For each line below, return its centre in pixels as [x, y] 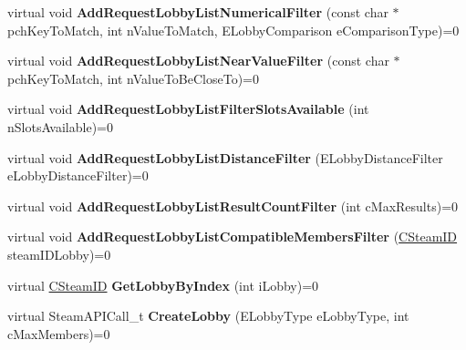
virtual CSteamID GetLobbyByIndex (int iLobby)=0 [163, 285]
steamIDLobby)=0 [59, 254]
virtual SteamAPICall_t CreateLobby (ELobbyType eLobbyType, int [208, 316]
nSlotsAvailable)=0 [60, 126]
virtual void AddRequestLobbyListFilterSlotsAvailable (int [188, 109]
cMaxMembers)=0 [59, 333]
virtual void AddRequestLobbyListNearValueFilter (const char [198, 61]
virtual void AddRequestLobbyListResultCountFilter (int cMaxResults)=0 [233, 206]
